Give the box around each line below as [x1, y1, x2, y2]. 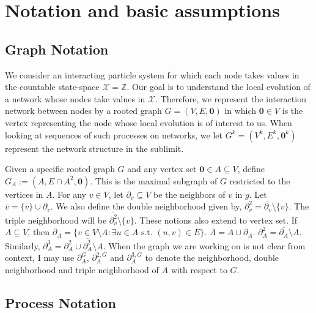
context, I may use [5, 251, 75, 264]
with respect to [171, 263, 227, 276]
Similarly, [5, 239, 40, 252]
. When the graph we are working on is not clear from [103, 239, 306, 252]
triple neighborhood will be [5, 213, 107, 226]
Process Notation [5, 293, 116, 312]
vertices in [5, 187, 43, 200]
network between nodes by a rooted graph [5, 104, 162, 117]
